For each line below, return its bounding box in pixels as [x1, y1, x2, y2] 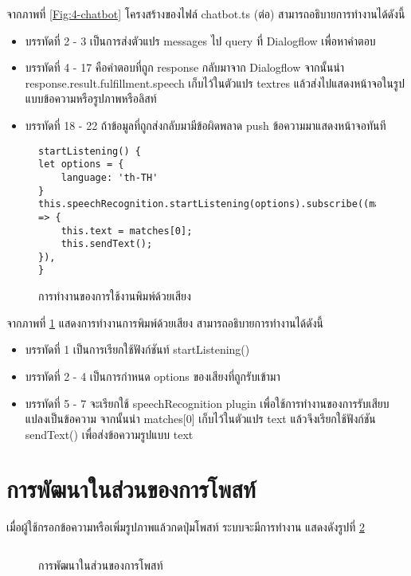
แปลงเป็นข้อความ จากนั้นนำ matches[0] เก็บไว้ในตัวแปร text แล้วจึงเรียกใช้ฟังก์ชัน [25, 410, 376, 427]
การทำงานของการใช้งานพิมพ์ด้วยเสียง [38, 288, 191, 304]
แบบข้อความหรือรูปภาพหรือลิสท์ [25, 90, 157, 107]
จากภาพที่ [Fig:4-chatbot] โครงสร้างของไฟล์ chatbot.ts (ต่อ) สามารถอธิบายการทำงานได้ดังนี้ [6, 6, 405, 22]
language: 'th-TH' [61, 171, 159, 183]
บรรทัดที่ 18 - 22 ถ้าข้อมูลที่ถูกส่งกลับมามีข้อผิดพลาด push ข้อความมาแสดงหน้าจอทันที [25, 116, 386, 133]
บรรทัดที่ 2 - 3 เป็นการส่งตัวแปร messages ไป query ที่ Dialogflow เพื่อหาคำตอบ [25, 32, 376, 49]
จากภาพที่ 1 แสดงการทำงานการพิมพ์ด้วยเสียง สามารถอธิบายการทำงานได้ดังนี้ [6, 314, 324, 331]
